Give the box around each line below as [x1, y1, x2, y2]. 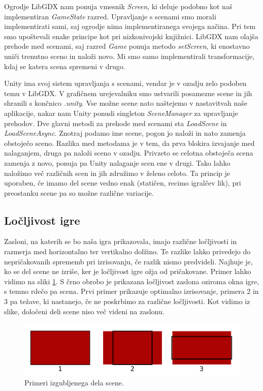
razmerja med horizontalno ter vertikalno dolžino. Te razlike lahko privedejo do [4, 246, 251, 257]
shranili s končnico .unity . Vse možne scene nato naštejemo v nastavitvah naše [4, 98, 247, 108]
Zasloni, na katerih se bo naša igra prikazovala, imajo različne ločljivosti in [4, 236, 237, 247]
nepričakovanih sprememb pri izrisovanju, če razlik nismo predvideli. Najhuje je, [4, 256, 253, 266]
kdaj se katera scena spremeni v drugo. [4, 61, 125, 71]
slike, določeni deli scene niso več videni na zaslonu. [4, 306, 165, 316]
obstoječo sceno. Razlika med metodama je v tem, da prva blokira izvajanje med [4, 137, 255, 148]
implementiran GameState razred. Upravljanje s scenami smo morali [4, 11, 216, 21]
